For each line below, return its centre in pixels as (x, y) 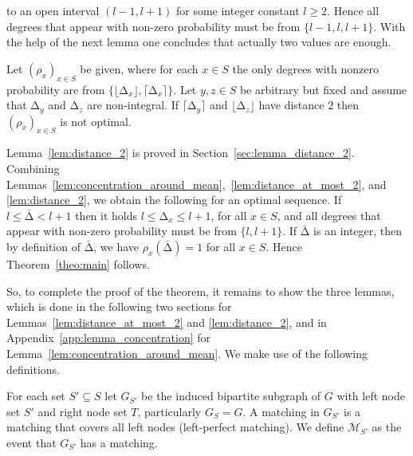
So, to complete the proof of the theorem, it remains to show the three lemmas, (201, 291)
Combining (33, 169)
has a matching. (119, 442)
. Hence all (353, 10)
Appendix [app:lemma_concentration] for (109, 338)
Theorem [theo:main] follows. (78, 263)
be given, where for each (139, 68)
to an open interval (53, 10)
